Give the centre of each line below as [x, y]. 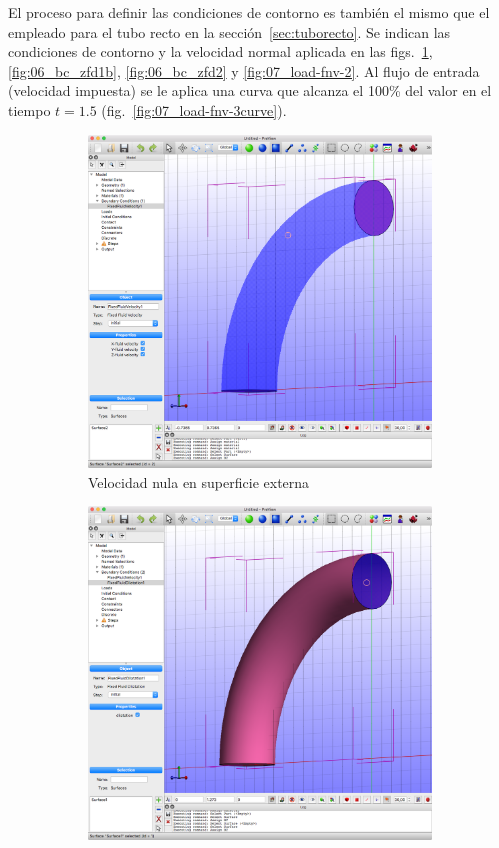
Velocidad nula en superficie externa [199, 481]
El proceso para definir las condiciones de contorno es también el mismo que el [249, 12]
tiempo [29, 109]
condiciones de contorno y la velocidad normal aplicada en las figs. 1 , [220, 51]
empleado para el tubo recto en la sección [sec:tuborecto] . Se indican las [229, 31]
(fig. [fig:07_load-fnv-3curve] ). [194, 109]
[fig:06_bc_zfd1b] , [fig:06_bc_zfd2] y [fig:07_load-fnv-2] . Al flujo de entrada [244, 70]
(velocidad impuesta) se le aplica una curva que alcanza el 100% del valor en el [250, 90]
